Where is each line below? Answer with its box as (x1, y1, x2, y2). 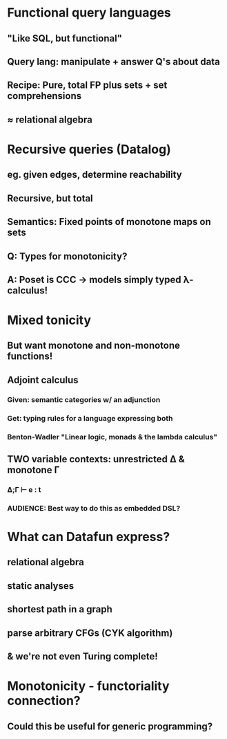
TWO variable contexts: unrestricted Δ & (7, 453, 185, 465)
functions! (7, 351, 53, 363)
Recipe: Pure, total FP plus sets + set (7, 80, 168, 91)
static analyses (7, 580, 75, 592)
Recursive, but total (7, 192, 93, 204)
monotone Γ (7, 464, 60, 476)
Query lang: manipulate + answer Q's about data (7, 55, 221, 67)
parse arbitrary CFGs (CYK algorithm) (7, 627, 173, 639)
